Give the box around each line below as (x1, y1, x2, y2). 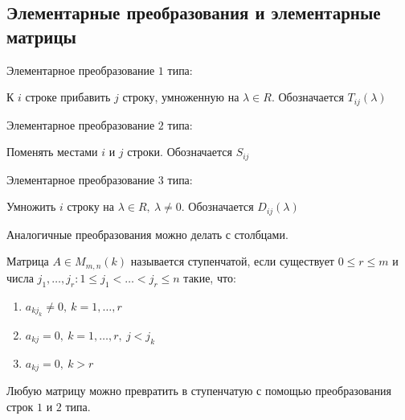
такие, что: (183, 269, 236, 286)
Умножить (6, 198, 56, 215)
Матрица (6, 253, 49, 270)
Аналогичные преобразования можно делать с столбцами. (6, 225, 288, 242)
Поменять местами (6, 143, 98, 160)
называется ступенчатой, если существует (130, 253, 334, 270)
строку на (67, 198, 114, 215)
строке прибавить (25, 89, 111, 105)
